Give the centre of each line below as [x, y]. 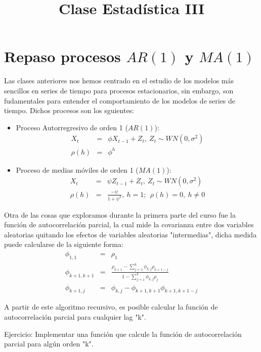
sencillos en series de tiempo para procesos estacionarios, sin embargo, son [119, 90]
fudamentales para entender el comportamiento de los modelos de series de [120, 100]
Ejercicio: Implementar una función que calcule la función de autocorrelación [123, 334]
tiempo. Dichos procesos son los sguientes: [69, 110]
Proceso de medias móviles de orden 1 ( [77, 169]
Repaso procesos [62, 56]
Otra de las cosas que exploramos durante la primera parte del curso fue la [120, 214]
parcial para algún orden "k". [49, 344]
